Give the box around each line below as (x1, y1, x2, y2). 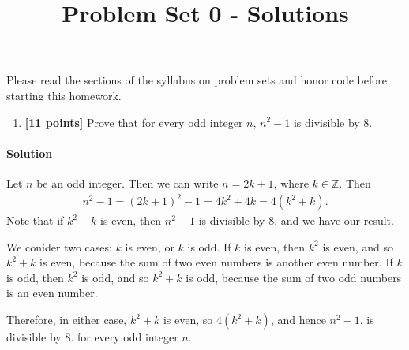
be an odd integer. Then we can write (36, 174, 219, 191)
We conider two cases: (6, 238, 112, 255)
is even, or (125, 238, 174, 255)
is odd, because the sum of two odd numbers (186, 269, 402, 285)
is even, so (163, 311, 213, 328)
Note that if (6, 212, 64, 229)
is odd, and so (81, 269, 149, 285)
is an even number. (6, 285, 98, 301)
